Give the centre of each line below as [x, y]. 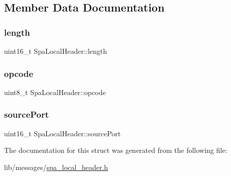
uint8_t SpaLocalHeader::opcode [55, 92]
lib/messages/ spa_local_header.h [56, 167]
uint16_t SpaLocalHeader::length [56, 51]
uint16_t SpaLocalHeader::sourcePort [63, 133]
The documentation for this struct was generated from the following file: [116, 150]
